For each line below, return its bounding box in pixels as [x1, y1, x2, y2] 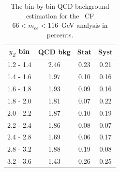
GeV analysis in [61, 20, 108, 30]
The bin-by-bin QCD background [11, 1, 109, 11]
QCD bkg [38, 46, 71, 56]
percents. [46, 29, 74, 39]
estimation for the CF [26, 10, 94, 20]
